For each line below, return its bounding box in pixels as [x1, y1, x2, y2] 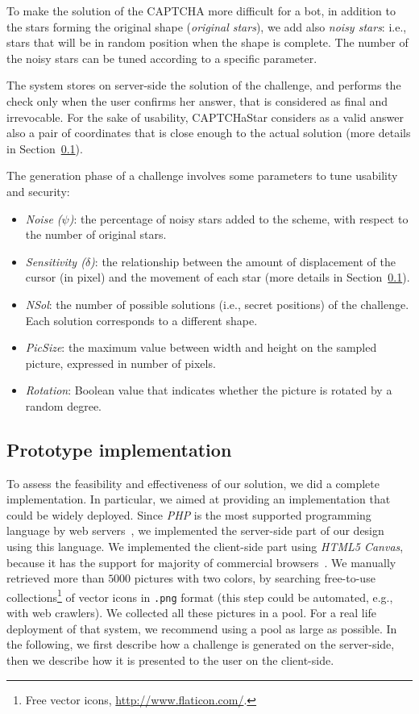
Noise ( [25, 210, 62, 227]
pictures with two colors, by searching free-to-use [134, 570, 375, 587]
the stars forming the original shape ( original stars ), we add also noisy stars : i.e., [6, 18, 407, 35]
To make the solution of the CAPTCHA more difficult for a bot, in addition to [6, 2, 396, 19]
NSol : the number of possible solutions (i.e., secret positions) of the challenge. [25, 295, 409, 312]
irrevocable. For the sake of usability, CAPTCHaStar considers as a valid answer [6, 108, 404, 125]
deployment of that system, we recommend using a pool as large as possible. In [6, 620, 397, 637]
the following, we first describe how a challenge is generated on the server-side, [6, 636, 395, 653]
